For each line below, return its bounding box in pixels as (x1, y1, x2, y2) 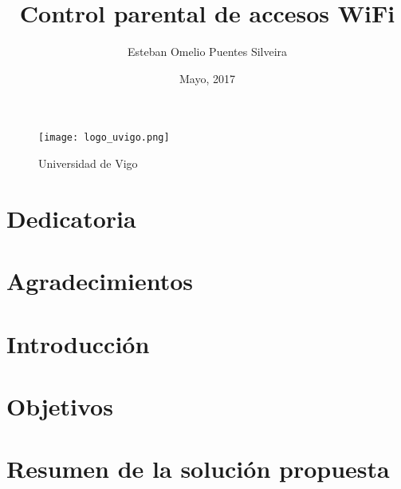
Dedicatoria (6, 201, 136, 234)
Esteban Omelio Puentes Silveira (127, 43, 288, 60)
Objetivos (6, 389, 113, 422)
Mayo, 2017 (179, 70, 235, 86)
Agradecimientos (6, 264, 194, 297)
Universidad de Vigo (38, 154, 138, 171)
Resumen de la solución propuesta (6, 452, 390, 485)
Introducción (6, 327, 150, 360)
